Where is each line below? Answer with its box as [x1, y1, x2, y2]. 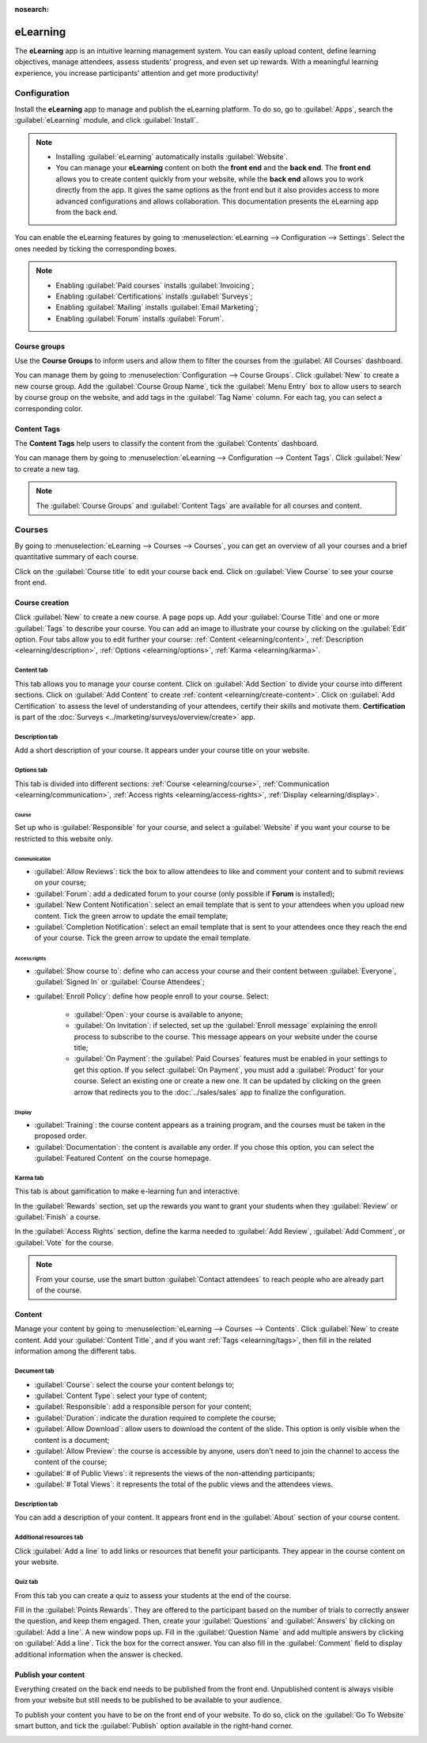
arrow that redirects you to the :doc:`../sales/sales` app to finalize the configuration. [74, 1087, 346, 1097]
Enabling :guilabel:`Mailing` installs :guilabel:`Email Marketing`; [55, 303, 259, 312]
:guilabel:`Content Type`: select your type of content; [34, 1391, 207, 1400]
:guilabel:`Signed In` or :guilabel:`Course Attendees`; [34, 976, 205, 986]
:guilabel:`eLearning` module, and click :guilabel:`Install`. [14, 116, 198, 125]
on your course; [34, 877, 86, 887]
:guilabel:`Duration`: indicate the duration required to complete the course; [34, 1413, 277, 1422]
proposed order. [34, 1131, 87, 1140]
